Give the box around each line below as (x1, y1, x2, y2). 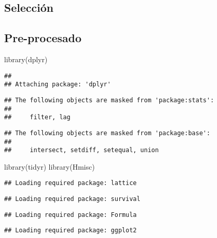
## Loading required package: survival (4, 195, 140, 203)
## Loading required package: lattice (4, 179, 137, 187)
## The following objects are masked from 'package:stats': (4, 96, 214, 104)
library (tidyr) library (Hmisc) (4, 161, 95, 172)
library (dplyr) (4, 53, 48, 64)
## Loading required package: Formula (4, 211, 137, 218)
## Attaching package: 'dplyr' (4, 81, 111, 88)
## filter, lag (4, 114, 70, 121)
